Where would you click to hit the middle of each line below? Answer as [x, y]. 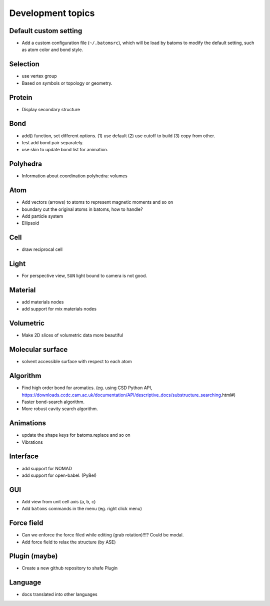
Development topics [52, 13]
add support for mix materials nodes [59, 309]
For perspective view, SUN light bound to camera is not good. [84, 276]
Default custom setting [46, 31]
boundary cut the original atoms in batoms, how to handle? [82, 209]
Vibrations [32, 442]
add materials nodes [43, 302]
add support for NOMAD [47, 468]
